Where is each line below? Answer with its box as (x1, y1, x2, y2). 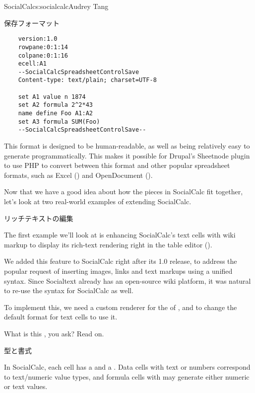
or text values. (4, 381, 48, 392)
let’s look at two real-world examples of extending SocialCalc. (4, 196, 191, 207)
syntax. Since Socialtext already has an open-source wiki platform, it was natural (4, 275, 251, 286)
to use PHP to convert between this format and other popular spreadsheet (4, 160, 230, 170)
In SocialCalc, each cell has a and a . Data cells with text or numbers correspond (4, 362, 251, 372)
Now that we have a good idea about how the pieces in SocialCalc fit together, (4, 186, 243, 197)
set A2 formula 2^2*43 (18, 101, 93, 109)
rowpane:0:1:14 (18, 43, 68, 51)
